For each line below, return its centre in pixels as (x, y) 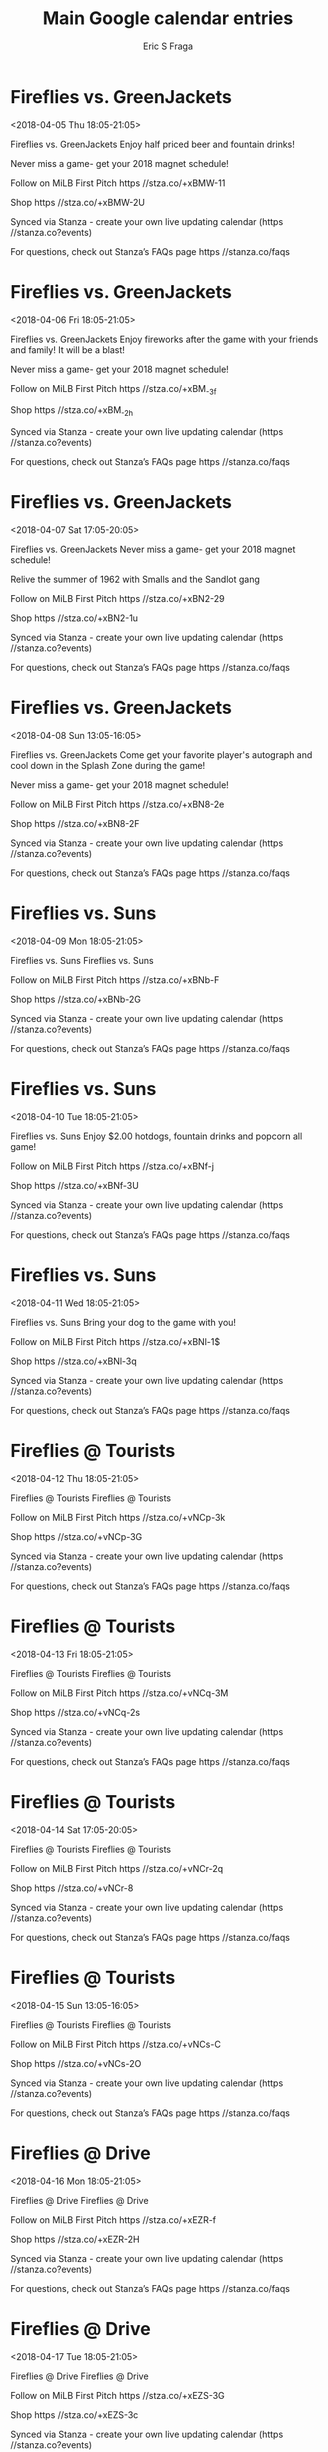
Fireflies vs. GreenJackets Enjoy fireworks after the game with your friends (164, 339)
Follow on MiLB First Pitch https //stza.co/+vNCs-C (116, 2044)
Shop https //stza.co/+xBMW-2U (78, 202)
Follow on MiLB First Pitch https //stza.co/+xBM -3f (113, 389)
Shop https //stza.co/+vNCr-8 (72, 1888)
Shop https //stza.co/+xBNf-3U (75, 1185)
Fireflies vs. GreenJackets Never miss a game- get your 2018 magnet (153, 549)
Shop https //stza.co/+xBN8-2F (75, 824)
